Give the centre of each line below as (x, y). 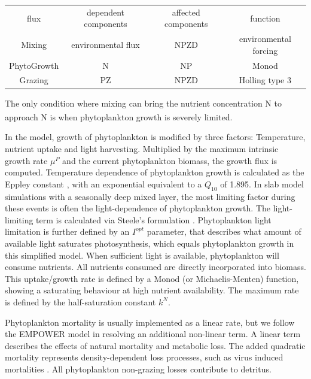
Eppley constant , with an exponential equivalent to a (103, 184)
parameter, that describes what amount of (224, 231)
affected (186, 12)
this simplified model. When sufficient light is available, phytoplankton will (142, 255)
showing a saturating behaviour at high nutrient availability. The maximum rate (152, 290)
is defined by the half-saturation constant (80, 301)
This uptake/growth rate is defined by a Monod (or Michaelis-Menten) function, (152, 278)
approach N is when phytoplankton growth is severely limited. (119, 116)
